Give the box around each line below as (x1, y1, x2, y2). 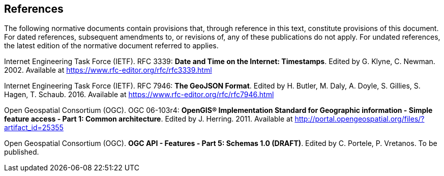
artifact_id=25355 (4, 123, 64, 132)
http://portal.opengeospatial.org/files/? (294, 114, 425, 124)
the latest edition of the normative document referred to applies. (4, 41, 219, 50)
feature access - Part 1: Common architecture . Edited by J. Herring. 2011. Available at (4, 114, 293, 124)
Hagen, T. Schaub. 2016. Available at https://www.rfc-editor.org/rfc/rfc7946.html (4, 90, 274, 99)
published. (4, 148, 39, 157)
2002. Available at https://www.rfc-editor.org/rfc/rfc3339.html (4, 66, 212, 75)
